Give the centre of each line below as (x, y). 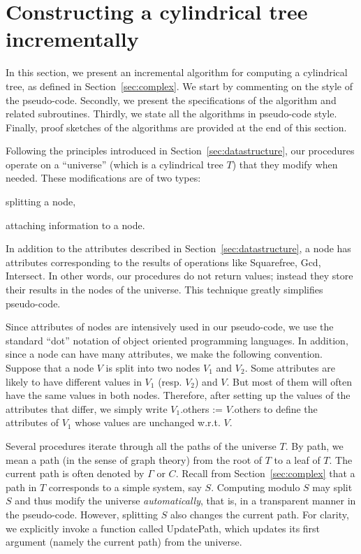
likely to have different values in (74, 381)
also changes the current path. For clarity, (259, 514)
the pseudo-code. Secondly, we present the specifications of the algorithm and (171, 100)
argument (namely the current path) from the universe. (124, 542)
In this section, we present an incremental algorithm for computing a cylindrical (177, 72)
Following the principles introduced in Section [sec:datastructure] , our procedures (180, 151)
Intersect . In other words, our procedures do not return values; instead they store (179, 276)
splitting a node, (41, 202)
